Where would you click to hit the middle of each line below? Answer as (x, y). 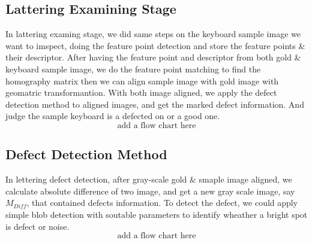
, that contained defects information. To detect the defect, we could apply (162, 203)
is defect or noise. (37, 226)
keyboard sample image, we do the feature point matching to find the (133, 69)
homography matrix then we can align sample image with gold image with (142, 81)
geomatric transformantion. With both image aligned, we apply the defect (141, 92)
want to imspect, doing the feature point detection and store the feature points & (155, 45)
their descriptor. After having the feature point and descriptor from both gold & (153, 57)
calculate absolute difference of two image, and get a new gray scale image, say (150, 191)
